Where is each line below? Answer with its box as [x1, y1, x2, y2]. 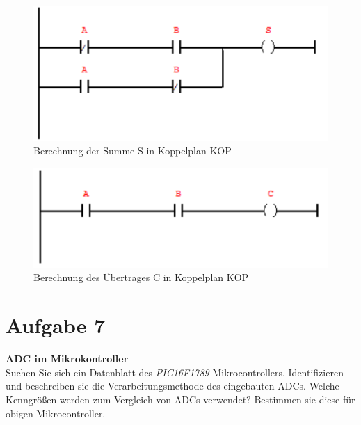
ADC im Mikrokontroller [6, 351, 129, 366]
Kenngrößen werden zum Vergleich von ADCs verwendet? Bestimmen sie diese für [6, 392, 355, 406]
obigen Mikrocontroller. [6, 406, 106, 420]
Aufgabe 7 [6, 311, 106, 339]
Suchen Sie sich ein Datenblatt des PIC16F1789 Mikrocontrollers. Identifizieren [6, 364, 344, 379]
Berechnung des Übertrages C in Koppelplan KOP [33, 270, 249, 284]
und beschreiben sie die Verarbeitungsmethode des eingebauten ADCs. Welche [6, 378, 339, 393]
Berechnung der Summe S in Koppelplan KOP [33, 143, 232, 158]
